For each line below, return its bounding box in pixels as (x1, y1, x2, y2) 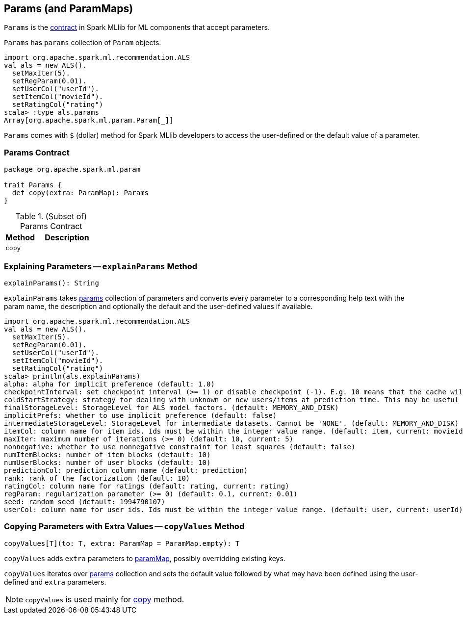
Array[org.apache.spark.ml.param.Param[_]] (4, 116, 174, 125)
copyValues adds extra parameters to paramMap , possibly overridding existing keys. (4, 554, 285, 563)
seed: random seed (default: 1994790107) (4, 497, 165, 506)
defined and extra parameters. (4, 577, 106, 586)
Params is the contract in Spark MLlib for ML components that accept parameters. (4, 23, 270, 32)
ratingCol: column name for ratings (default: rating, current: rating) (4, 482, 289, 490)
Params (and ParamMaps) (4, 2, 133, 15)
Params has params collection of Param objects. (4, 38, 161, 47)
